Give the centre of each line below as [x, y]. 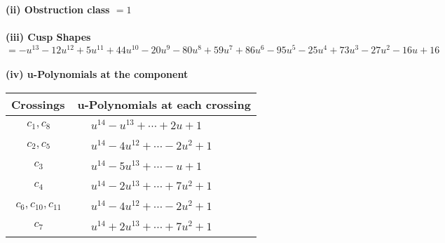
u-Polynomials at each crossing [164, 105]
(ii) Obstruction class [58, 9]
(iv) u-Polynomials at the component [97, 74]
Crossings [38, 105]
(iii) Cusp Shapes [48, 37]
